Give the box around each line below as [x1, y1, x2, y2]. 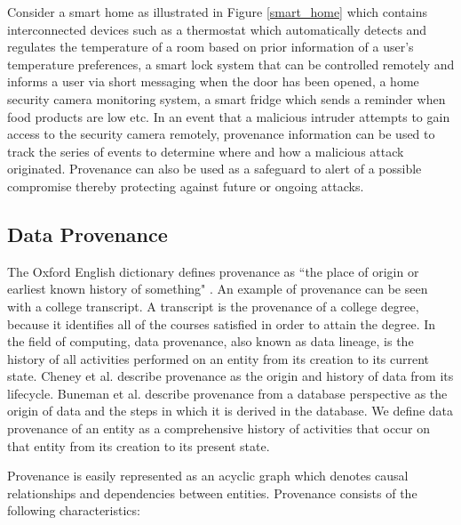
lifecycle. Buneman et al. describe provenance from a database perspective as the [7, 384, 448, 402]
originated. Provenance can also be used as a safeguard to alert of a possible [7, 159, 422, 178]
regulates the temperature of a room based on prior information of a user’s [7, 37, 414, 56]
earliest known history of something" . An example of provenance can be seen [7, 279, 428, 298]
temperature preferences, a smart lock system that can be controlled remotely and [7, 54, 455, 73]
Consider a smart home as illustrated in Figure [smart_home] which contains [7, 3, 427, 20]
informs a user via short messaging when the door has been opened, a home [7, 72, 419, 91]
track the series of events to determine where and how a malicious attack [7, 141, 404, 160]
